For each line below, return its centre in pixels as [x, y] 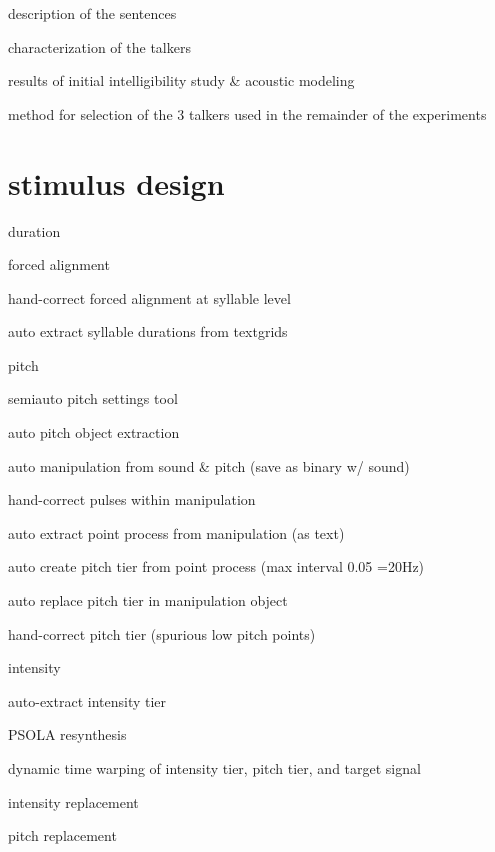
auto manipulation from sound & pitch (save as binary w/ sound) [209, 465]
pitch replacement [62, 835]
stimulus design [116, 182]
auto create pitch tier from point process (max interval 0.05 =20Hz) [216, 566]
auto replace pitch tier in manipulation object [148, 600]
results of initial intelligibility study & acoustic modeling [181, 80]
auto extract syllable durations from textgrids [148, 331]
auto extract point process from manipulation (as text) [176, 532]
